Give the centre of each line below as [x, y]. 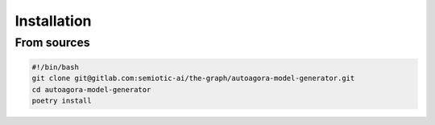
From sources [52, 42]
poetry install [62, 101]
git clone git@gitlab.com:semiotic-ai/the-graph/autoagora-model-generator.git [193, 79]
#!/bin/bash [56, 67]
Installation [53, 21]
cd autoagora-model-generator [91, 89]
